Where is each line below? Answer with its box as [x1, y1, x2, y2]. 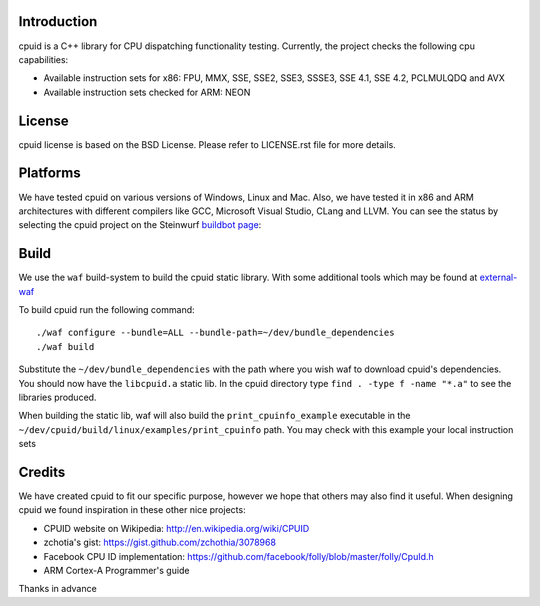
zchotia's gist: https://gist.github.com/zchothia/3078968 [43, 536, 277, 549]
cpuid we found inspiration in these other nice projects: [18, 504, 246, 516]
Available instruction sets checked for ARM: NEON [43, 86, 251, 98]
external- [479, 271, 518, 284]
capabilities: [18, 53, 69, 65]
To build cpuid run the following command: [18, 303, 195, 315]
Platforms [18, 165, 81, 182]
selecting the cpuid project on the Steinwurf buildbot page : [18, 219, 262, 231]
